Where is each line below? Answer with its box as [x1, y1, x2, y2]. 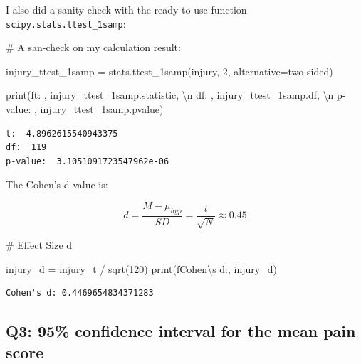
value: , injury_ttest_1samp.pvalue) [6, 102, 164, 117]
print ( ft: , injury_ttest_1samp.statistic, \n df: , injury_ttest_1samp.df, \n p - [6, 87, 346, 102]
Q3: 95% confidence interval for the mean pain [6, 320, 356, 342]
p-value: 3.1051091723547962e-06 [6, 156, 169, 166]
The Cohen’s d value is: [6, 177, 108, 192]
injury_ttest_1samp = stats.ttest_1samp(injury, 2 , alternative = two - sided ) [6, 63, 333, 78]
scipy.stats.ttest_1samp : [6, 16, 126, 31]
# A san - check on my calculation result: [6, 40, 181, 55]
